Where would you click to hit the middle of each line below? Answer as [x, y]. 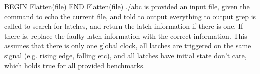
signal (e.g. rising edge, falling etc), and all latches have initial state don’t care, [125, 55]
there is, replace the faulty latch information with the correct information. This [126, 36]
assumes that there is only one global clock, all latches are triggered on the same [128, 46]
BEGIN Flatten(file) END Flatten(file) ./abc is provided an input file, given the [127, 6]
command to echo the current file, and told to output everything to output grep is [130, 16]
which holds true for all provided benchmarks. [75, 65]
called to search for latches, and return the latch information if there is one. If [124, 26]
